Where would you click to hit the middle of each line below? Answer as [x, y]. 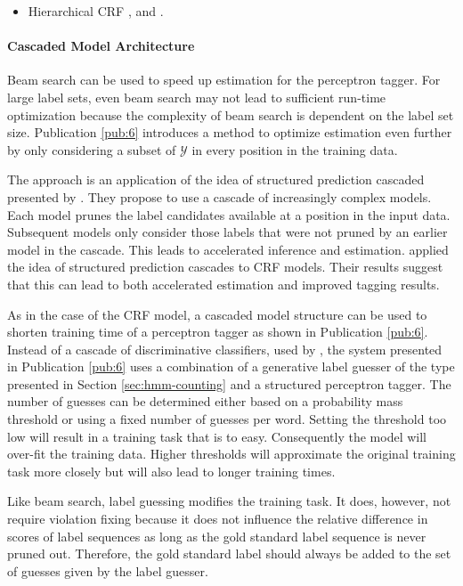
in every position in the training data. [295, 149]
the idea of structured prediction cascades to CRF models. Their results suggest [225, 267]
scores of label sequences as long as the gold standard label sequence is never [217, 536]
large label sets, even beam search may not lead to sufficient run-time [197, 97]
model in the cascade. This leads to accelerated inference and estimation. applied [228, 249]
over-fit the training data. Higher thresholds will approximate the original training [231, 454]
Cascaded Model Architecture [101, 46]
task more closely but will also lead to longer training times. [171, 471]
